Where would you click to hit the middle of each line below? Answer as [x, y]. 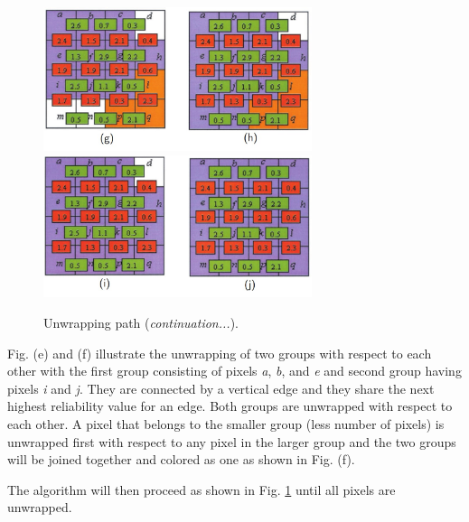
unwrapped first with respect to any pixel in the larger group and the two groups [232, 441]
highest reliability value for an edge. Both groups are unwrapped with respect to [230, 406]
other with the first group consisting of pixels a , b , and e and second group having [234, 371]
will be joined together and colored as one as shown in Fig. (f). [181, 459]
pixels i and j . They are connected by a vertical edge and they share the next [221, 388]
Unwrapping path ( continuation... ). [141, 323]
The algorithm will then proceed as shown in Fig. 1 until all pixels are [202, 489]
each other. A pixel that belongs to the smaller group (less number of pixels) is [226, 424]
